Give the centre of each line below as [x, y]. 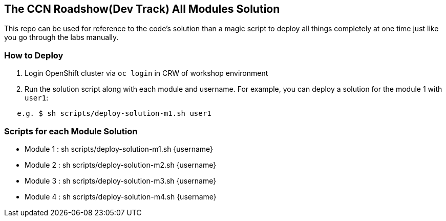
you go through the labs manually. [61, 37]
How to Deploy [34, 55]
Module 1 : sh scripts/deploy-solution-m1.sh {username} [119, 149]
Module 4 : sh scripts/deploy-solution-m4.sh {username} [121, 196]
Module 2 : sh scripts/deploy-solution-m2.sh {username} [121, 165]
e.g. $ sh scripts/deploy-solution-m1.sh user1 [114, 114]
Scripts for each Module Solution [71, 131]
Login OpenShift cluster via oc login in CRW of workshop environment [146, 73]
